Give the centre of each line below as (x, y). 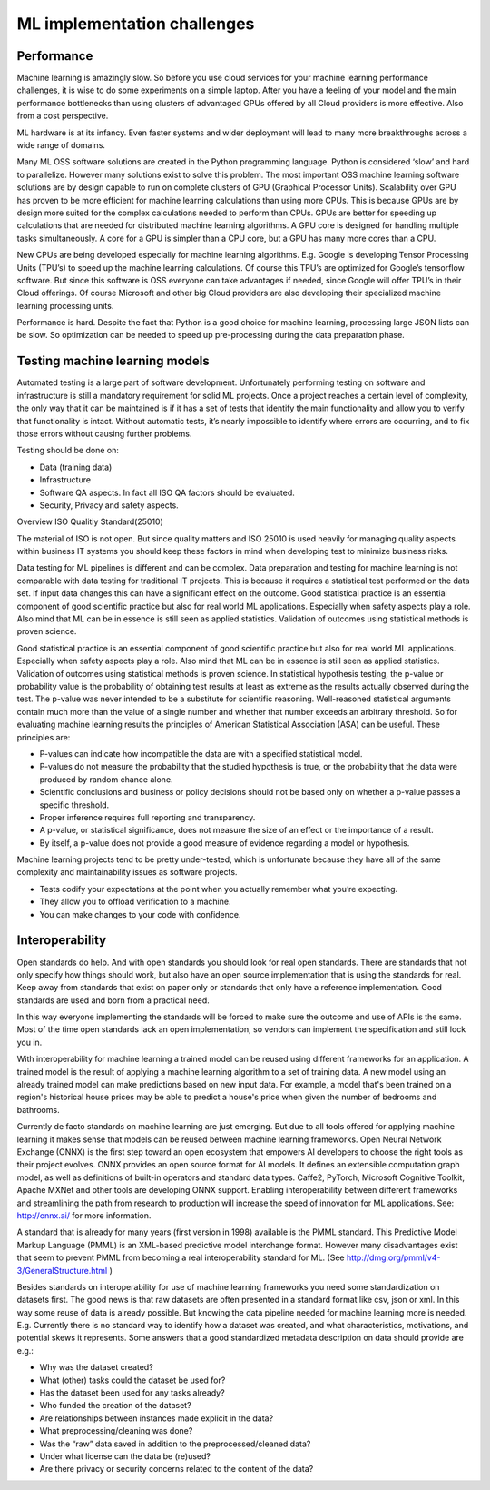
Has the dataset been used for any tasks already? (132, 1393)
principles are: (44, 737)
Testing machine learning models (113, 361)
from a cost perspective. (63, 116)
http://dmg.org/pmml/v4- (393, 1257)
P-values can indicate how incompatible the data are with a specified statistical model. (201, 753)
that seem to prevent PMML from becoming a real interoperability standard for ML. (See (181, 1257)
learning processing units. (65, 305)
